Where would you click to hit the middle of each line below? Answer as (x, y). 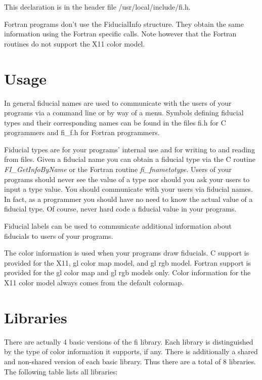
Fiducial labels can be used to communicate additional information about (118, 226)
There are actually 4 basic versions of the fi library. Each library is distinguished (129, 341)
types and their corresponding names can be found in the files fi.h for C (115, 122)
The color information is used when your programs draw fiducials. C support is (127, 253)
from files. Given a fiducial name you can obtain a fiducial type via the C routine (130, 159)
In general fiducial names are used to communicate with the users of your (118, 102)
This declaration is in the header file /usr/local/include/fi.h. (97, 7)
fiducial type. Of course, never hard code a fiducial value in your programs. (120, 209)
